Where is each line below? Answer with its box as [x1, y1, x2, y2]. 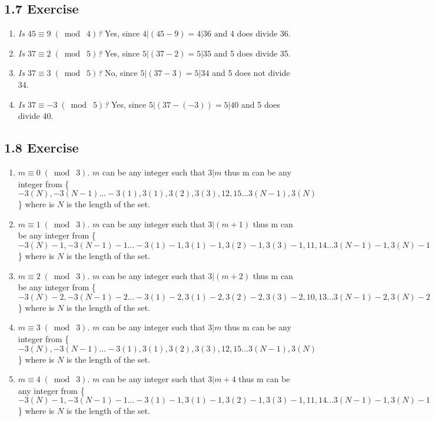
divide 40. [18, 110, 54, 122]
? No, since [98, 67, 138, 79]
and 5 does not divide [212, 67, 290, 79]
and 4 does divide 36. [214, 27, 291, 39]
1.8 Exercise [4, 138, 79, 157]
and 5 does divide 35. [214, 47, 291, 59]
